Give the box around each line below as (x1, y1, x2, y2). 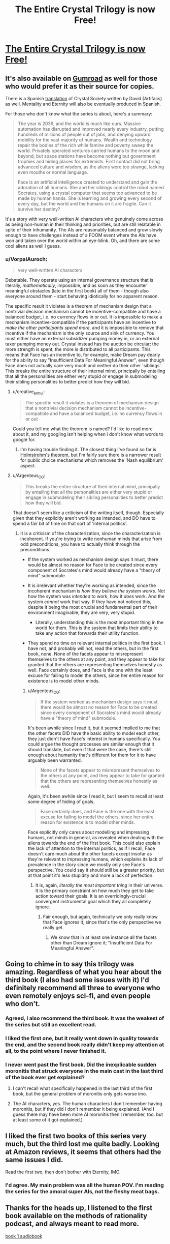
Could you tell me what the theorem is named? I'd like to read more (12, 426, 153, 432)
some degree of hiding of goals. (27, 798, 95, 805)
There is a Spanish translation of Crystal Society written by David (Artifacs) (5, 96, 162, 101)
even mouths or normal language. (17, 169, 89, 175)
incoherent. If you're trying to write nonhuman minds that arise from (20, 536, 162, 542)
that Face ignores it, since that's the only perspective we (43, 919, 161, 925)
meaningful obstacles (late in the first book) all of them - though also (5, 288, 149, 294)
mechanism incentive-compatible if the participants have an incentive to (5, 319, 156, 325)
